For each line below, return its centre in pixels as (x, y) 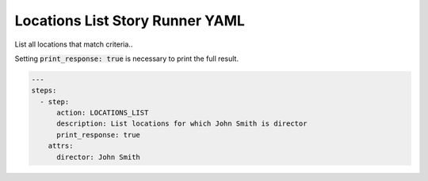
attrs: (61, 146)
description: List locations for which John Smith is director (182, 124)
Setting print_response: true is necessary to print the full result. (127, 58)
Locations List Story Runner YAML (130, 21)
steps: (44, 90)
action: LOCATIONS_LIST (103, 113)
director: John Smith (98, 157)
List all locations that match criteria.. (74, 44)
